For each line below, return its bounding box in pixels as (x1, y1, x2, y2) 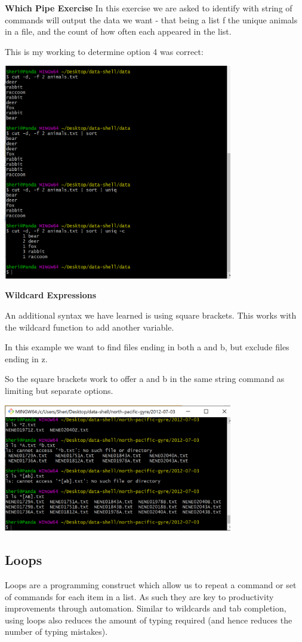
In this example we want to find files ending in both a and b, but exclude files (5, 341, 289, 353)
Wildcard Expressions (5, 289, 97, 301)
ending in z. (5, 352, 48, 365)
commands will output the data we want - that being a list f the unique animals (5, 13, 298, 26)
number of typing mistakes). (5, 625, 108, 638)
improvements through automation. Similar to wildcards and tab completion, (5, 602, 286, 615)
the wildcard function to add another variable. (5, 320, 174, 333)
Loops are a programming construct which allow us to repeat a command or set (5, 579, 297, 591)
